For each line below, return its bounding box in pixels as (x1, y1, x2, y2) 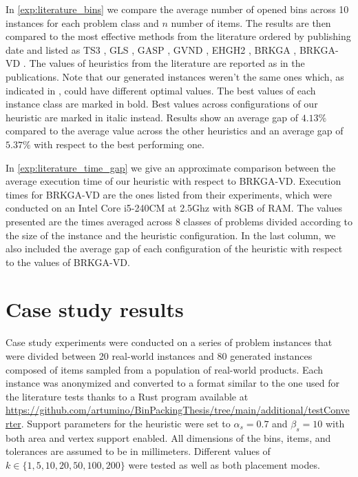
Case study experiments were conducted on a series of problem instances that (6, 335, 333, 349)
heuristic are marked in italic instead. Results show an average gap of (6, 110, 298, 124)
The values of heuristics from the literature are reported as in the (29, 56, 305, 70)
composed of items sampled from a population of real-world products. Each (6, 362, 324, 376)
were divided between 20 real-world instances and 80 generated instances (6, 349, 313, 363)
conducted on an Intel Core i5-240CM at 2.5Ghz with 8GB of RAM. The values (6, 201, 343, 215)
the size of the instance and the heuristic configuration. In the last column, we (6, 227, 336, 242)
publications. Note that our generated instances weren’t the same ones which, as (6, 69, 344, 83)
